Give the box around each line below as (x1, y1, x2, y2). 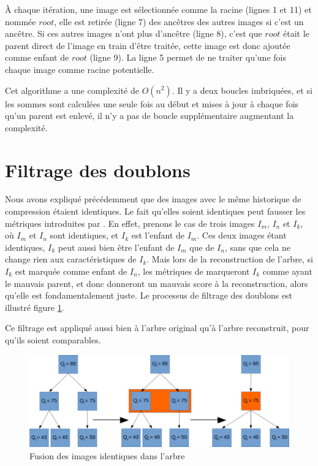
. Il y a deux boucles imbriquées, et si (172, 83, 312, 96)
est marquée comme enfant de (15, 265, 127, 278)
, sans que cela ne (224, 240, 290, 253)
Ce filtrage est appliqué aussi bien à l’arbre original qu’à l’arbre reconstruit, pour (5, 321, 309, 334)
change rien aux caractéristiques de (5, 253, 137, 265)
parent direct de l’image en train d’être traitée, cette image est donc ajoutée (5, 39, 290, 52)
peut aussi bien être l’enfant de (58, 240, 175, 253)
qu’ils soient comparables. (5, 334, 101, 346)
